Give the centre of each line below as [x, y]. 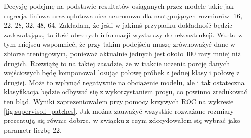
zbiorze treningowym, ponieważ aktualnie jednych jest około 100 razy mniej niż [122, 53]
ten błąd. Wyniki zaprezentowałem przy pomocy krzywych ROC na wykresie [119, 101]
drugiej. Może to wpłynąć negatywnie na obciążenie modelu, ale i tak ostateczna [124, 82]
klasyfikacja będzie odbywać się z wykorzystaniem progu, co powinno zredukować [125, 92]
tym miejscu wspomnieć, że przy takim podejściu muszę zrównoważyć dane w [120, 44]
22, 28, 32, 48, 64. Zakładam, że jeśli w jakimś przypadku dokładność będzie [118, 25]
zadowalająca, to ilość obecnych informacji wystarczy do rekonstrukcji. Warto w [124, 34]
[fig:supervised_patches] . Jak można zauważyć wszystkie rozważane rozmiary [119, 111]
